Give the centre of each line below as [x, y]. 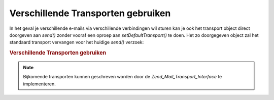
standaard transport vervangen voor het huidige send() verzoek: [77, 42]
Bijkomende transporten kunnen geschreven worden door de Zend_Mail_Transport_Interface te [123, 77]
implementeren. [39, 84]
